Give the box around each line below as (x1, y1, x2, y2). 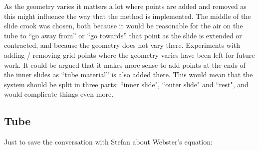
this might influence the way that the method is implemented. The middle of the (4, 10, 251, 21)
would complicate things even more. (4, 89, 114, 99)
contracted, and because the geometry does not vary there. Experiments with (4, 40, 241, 50)
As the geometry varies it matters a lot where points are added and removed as (4, 1, 247, 11)
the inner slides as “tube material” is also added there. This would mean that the (4, 69, 253, 80)
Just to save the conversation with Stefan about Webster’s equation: (4, 137, 213, 147)
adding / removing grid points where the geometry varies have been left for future (4, 49, 255, 60)
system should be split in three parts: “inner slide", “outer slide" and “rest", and (4, 79, 249, 89)
